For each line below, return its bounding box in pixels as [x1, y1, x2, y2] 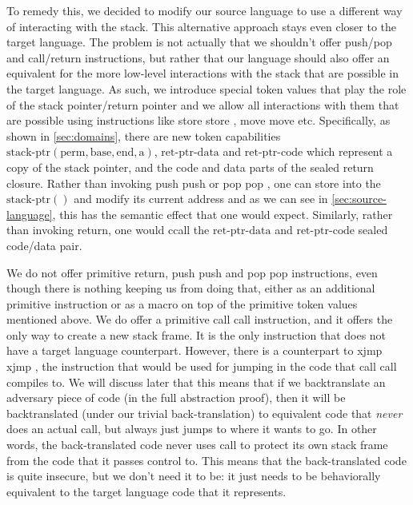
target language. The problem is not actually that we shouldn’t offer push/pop [6, 34, 392, 50]
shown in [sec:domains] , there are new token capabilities [6, 127, 281, 144]
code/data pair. [6, 237, 82, 253]
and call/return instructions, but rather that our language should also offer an [6, 49, 390, 66]
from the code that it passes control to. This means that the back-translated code [6, 451, 407, 468]
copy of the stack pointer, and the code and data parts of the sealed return [6, 158, 374, 175]
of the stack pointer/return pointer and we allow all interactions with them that [6, 96, 399, 113]
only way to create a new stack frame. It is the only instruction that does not [6, 326, 387, 343]
